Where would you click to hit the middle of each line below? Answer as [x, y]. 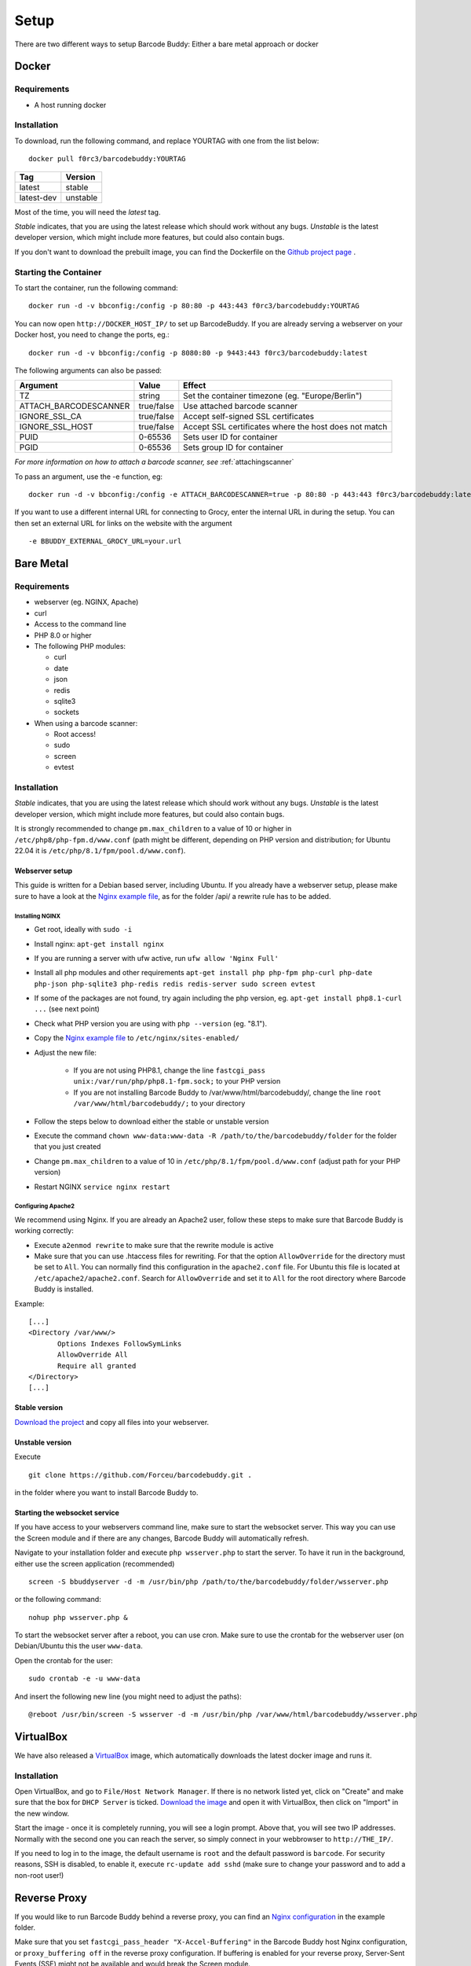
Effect [195, 385]
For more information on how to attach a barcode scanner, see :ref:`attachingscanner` [154, 462]
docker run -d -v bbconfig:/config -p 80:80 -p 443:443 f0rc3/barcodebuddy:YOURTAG [194, 306]
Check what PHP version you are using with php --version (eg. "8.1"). [150, 1023]
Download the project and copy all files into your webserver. [112, 1422]
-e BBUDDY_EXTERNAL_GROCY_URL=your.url [105, 541]
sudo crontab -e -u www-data [84, 1679]
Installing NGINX [38, 916]
